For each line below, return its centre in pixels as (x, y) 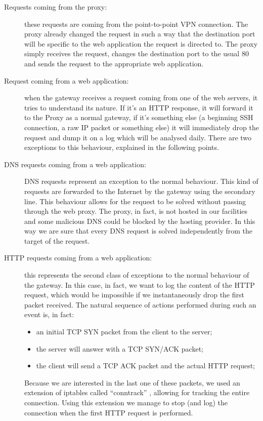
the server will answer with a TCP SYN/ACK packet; (120, 348)
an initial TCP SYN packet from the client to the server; (124, 332)
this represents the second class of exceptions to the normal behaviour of (137, 275)
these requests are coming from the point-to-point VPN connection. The (136, 24)
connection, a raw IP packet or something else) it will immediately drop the (142, 127)
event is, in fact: (49, 314)
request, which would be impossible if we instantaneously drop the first (134, 295)
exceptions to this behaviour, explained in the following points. (122, 147)
